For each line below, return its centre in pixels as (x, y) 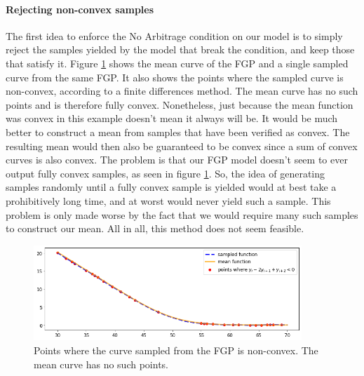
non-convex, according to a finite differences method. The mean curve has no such (182, 91)
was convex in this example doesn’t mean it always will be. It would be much (172, 118)
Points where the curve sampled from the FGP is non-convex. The (176, 350)
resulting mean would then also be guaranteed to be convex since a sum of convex (182, 146)
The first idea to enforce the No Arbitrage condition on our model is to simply (174, 35)
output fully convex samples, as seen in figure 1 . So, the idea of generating (166, 173)
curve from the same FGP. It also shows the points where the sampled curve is (175, 77)
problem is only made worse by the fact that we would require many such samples (182, 214)
